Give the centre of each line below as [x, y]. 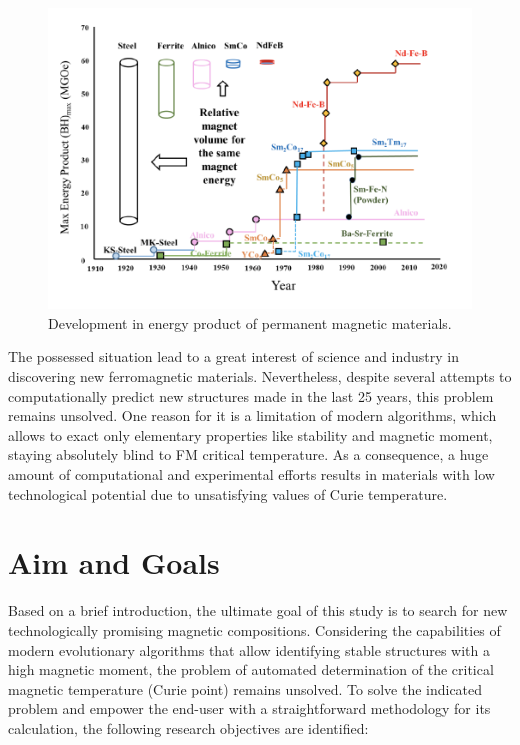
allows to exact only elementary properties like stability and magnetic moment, [250, 434]
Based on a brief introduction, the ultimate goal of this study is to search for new [258, 610]
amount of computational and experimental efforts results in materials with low [251, 474]
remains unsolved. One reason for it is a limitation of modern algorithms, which [252, 415]
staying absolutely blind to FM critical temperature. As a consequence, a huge [248, 454]
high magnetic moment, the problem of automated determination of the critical [251, 669]
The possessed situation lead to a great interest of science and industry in [234, 356]
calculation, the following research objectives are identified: [188, 727]
